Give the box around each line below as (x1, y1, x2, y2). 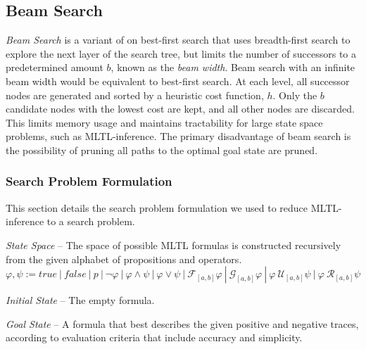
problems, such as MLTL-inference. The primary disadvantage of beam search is (6, 129, 351, 144)
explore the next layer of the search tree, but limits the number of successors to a (6, 46, 357, 61)
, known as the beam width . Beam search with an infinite (111, 60, 355, 75)
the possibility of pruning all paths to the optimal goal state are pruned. (6, 142, 318, 157)
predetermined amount (6, 60, 103, 75)
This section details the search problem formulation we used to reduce (6, 200, 308, 215)
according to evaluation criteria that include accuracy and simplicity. (6, 330, 303, 345)
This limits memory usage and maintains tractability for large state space (6, 115, 323, 129)
